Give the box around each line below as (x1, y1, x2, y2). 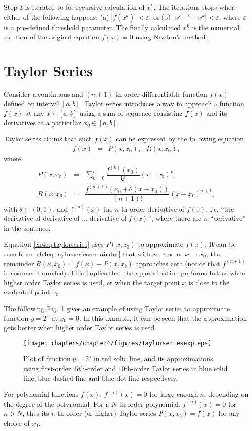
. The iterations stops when (153, 2, 235, 12)
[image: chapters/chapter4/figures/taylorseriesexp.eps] (23, 339, 212, 347)
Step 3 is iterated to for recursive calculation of (4, 2, 144, 12)
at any (25, 108, 44, 118)
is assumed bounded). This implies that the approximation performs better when (4, 268, 246, 278)
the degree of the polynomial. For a (4, 398, 109, 409)
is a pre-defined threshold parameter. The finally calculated (4, 22, 181, 32)
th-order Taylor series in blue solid (125, 363, 228, 373)
